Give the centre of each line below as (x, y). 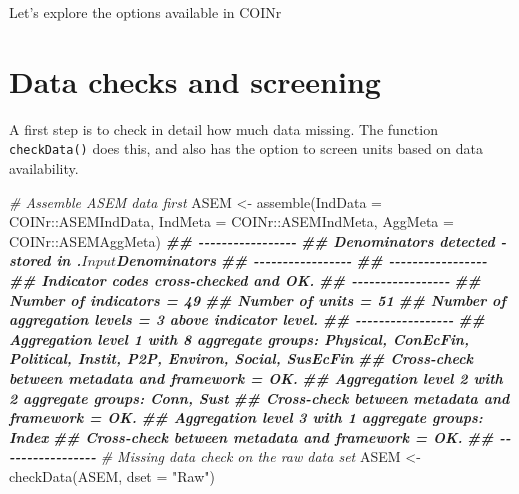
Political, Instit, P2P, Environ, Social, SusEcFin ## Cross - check (241, 358)
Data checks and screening (195, 80)
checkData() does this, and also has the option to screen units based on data (246, 148)
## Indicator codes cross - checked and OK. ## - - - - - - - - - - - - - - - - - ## (245, 279)
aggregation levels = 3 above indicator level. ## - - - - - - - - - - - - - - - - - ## (247, 319)
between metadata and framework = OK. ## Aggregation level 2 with (256, 377)
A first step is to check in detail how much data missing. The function (223, 128)
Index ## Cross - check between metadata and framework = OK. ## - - (260, 436)
